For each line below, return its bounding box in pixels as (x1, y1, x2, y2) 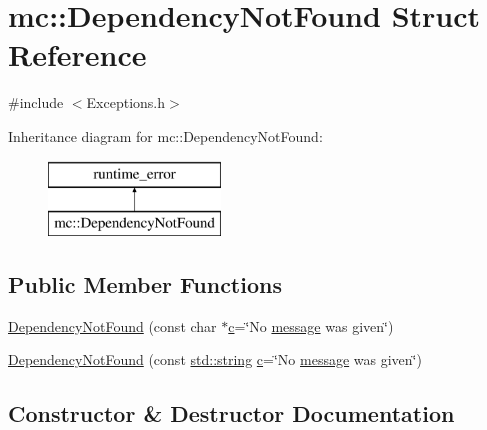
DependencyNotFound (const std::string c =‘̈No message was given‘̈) (8, 349, 422, 370)
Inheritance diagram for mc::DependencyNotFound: (8, 125, 323, 146)
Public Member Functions (8, 269, 282, 300)
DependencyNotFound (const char (8, 315, 217, 336)
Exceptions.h (86, 92, 166, 113)
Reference (8, 34, 147, 75)
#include (8, 92, 64, 113)
